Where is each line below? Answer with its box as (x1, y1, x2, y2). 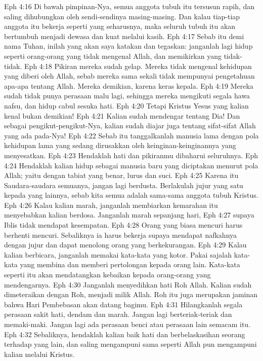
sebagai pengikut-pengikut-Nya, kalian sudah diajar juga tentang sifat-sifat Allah (4, 120, 256, 131)
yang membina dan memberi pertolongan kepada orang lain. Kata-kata (20, 259, 240, 270)
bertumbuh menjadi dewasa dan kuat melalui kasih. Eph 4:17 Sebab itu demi (4, 30, 244, 41)
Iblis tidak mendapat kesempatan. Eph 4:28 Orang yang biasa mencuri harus (4, 220, 243, 230)
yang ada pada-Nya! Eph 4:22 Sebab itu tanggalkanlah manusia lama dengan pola (4, 130, 259, 140)
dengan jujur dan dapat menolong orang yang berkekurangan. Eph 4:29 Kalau (4, 239, 247, 250)
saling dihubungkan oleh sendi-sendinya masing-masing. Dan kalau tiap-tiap (4, 11, 240, 21)
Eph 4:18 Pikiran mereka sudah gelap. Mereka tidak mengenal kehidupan (24, 60, 252, 71)
